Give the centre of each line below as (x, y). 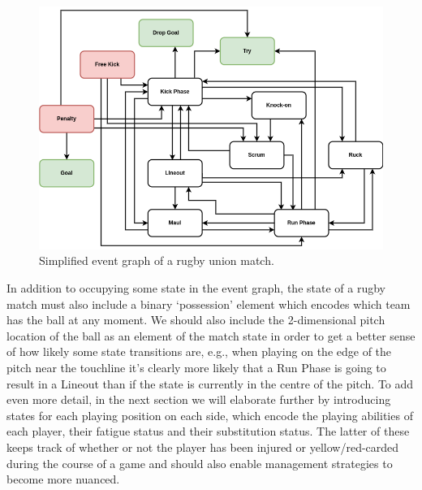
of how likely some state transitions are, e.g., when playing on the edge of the (199, 351)
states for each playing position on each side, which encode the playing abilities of (210, 415)
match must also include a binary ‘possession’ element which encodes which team (209, 304)
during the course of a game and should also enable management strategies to (200, 463)
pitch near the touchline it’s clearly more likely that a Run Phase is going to (196, 367)
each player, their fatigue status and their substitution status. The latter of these (208, 431)
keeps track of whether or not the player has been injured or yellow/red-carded (203, 447)
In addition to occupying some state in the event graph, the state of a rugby (196, 287)
